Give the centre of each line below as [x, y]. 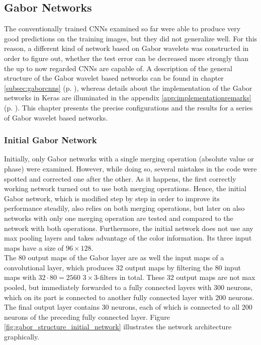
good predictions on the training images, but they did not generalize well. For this [131, 38]
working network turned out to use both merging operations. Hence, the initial [125, 188]
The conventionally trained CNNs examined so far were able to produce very [122, 28]
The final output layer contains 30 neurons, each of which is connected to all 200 [128, 307]
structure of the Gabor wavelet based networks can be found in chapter [114, 78]
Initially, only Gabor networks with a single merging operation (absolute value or [129, 159]
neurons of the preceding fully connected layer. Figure [87, 317]
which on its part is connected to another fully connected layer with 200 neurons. [129, 297]
